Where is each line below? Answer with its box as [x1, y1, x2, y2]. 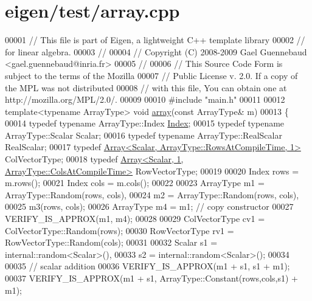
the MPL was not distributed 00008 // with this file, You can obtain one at [5, 81, 287, 94]
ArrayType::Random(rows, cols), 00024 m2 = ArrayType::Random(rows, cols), [5, 188, 299, 201]
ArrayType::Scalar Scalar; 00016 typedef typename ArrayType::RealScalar [5, 128, 282, 141]
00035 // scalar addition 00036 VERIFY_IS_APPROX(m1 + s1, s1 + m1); [5, 260, 290, 272]
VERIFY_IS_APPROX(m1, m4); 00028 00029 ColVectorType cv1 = [5, 212, 265, 225]
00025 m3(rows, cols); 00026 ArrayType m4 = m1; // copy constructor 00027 [5, 200, 294, 213]
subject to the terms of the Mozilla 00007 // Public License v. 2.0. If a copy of [5, 69, 298, 81]
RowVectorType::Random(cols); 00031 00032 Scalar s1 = [5, 236, 218, 249]
